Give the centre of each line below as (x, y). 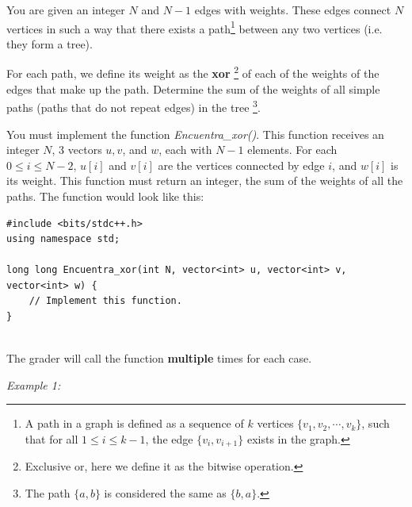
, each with (185, 150)
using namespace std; (63, 239)
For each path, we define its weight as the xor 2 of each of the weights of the (193, 72)
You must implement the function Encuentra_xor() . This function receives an (195, 134)
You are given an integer (66, 10)
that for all (51, 439)
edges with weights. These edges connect (293, 10)
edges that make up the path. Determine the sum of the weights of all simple (193, 88)
